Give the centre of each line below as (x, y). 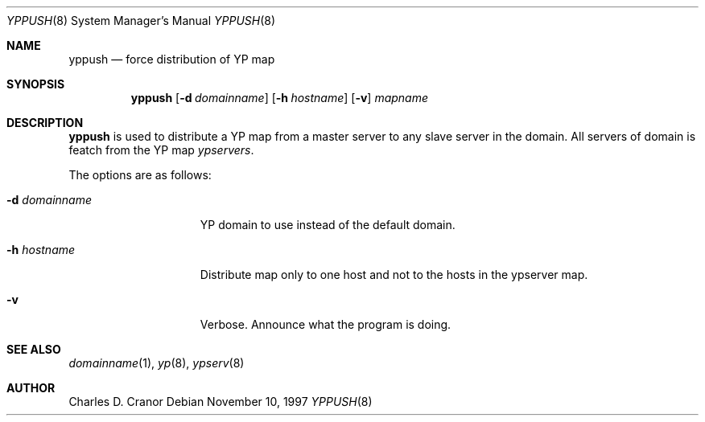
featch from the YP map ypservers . (161, 150)
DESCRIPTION (45, 123)
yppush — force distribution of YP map (172, 59)
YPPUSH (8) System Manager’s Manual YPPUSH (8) (141, 20)
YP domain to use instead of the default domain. (328, 225)
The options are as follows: (140, 175)
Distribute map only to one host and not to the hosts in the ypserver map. (394, 275)
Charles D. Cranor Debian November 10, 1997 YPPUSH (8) (221, 402)
